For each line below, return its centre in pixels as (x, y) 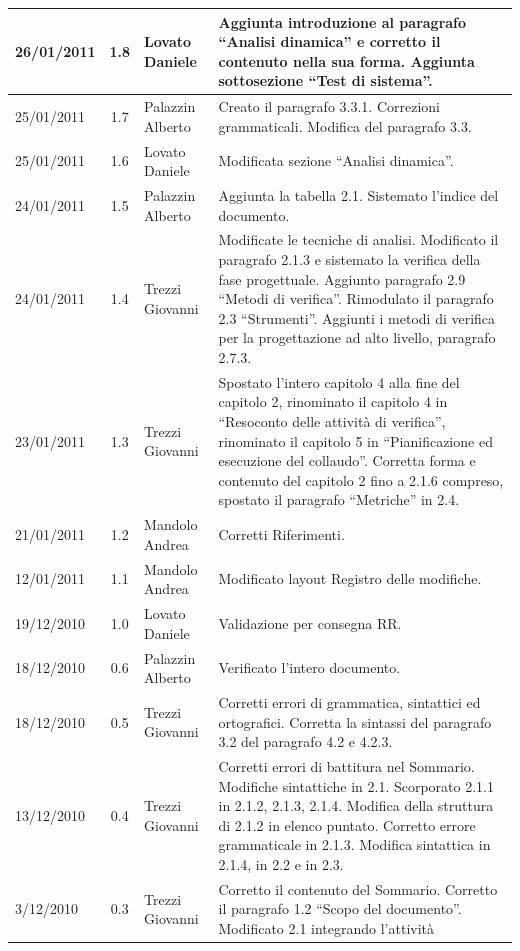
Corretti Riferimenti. (281, 534)
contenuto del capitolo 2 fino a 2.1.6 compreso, (361, 479)
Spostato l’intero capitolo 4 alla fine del (339, 381)
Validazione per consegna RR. (310, 622)
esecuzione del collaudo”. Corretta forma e (347, 460)
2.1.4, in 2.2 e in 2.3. (281, 864)
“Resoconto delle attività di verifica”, (332, 421)
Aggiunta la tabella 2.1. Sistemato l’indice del (358, 195)
